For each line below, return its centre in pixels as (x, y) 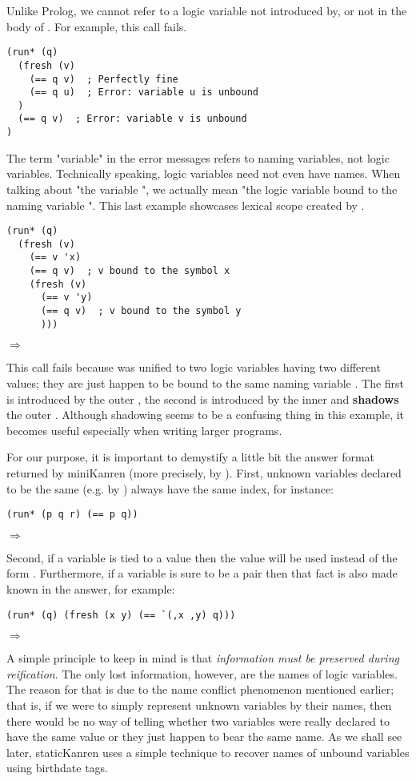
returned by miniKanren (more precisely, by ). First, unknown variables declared (204, 472)
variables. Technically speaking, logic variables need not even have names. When (204, 173)
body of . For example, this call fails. (97, 26)
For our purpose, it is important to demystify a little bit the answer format (191, 457)
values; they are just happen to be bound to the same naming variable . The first (206, 383)
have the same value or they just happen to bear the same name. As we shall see (204, 737)
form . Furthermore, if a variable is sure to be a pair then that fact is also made (202, 573)
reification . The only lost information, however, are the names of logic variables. (202, 673)
